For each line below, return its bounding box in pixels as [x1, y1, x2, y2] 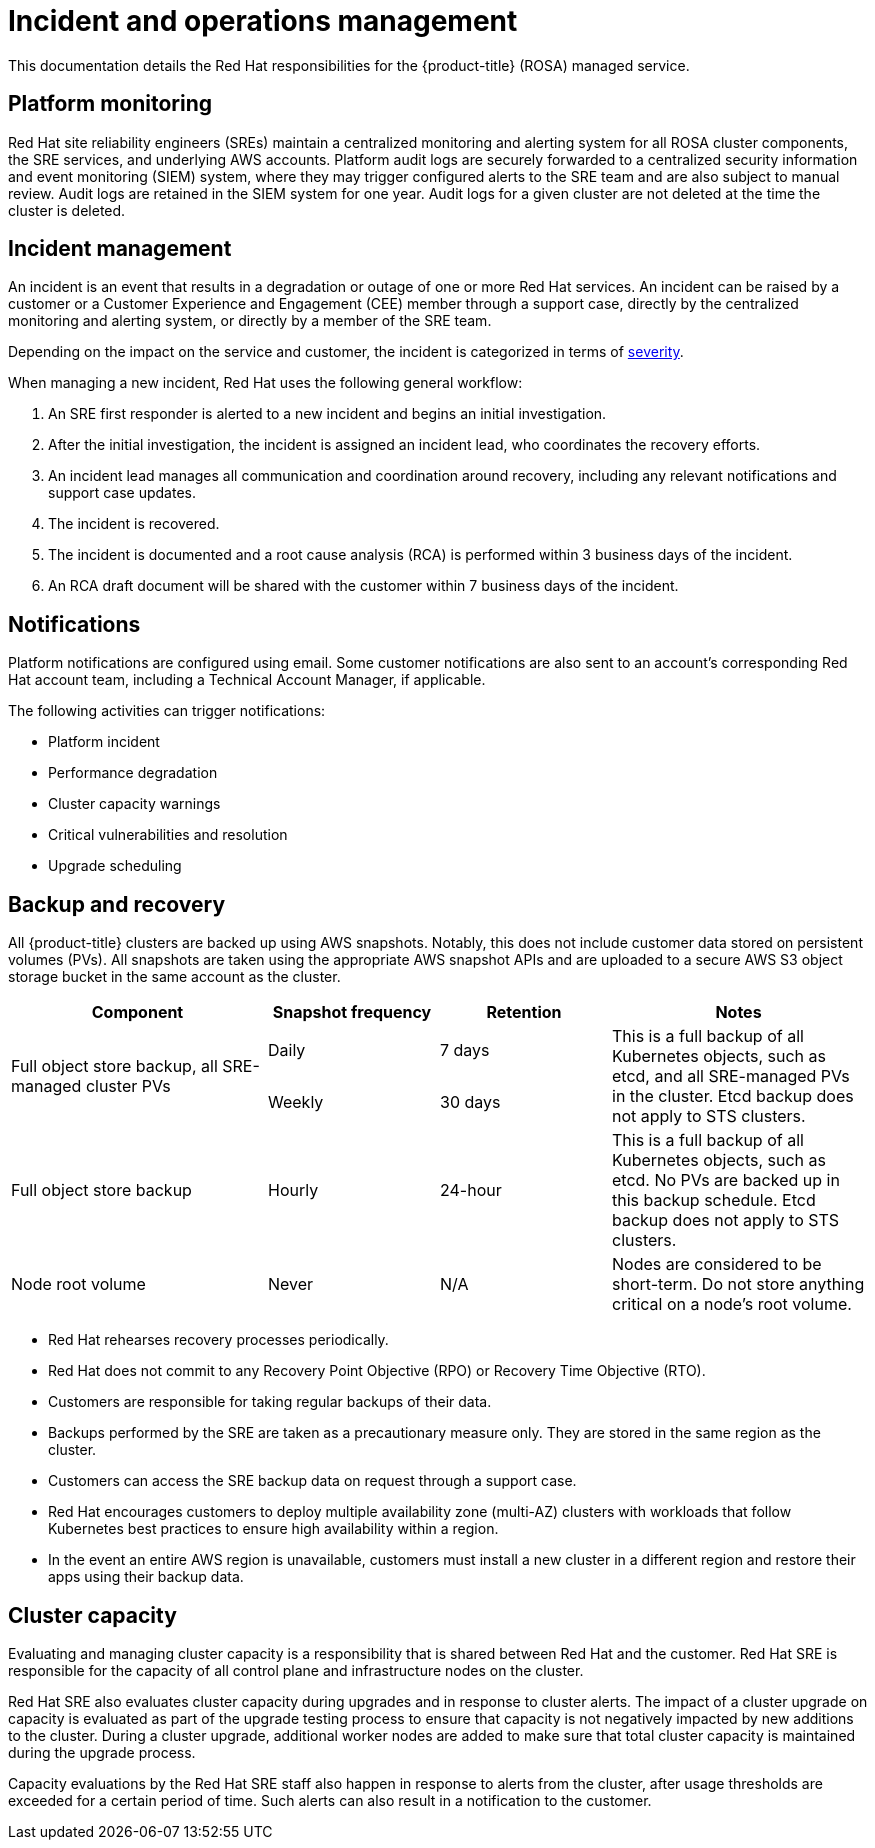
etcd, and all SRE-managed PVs [612, 1066, 850, 1087]
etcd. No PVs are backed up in [612, 1170, 840, 1191]
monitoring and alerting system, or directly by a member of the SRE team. [8, 312, 492, 330]
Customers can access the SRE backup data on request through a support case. [48, 1472, 577, 1490]
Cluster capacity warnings [48, 795, 221, 813]
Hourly [268, 1180, 319, 1201]
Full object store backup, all [11, 1056, 218, 1077]
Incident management [8, 236, 232, 262]
